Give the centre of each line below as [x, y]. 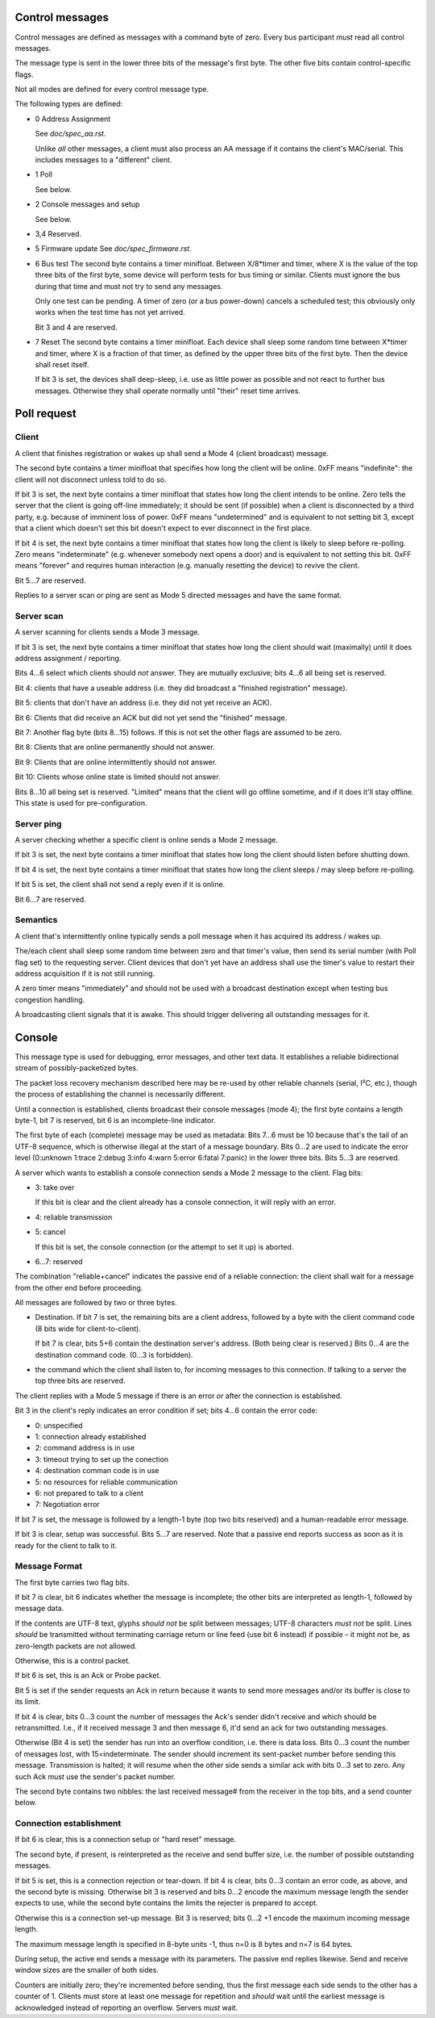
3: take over [55, 1187]
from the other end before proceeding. [79, 1287]
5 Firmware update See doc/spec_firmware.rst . [114, 249]
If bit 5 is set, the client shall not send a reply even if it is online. [120, 885]
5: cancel [50, 1232]
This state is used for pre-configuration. [81, 802]
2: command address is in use [85, 1448]
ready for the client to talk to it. [66, 1545]
